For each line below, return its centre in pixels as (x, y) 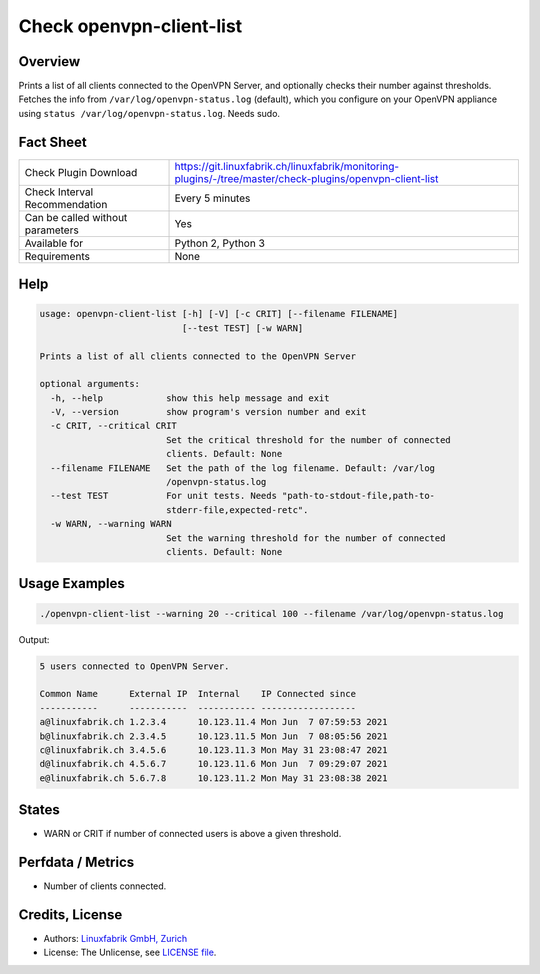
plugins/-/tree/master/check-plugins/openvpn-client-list (306, 178)
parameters (51, 230)
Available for (54, 243)
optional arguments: (89, 384)
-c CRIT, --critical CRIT (113, 426)
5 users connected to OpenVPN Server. (134, 666)
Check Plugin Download (81, 172)
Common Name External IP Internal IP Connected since (198, 694)
